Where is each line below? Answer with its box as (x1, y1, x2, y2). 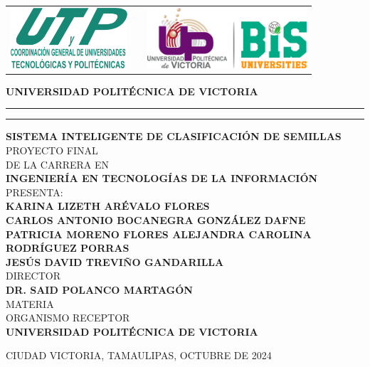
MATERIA (6, 296, 54, 311)
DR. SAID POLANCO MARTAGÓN (6, 282, 193, 297)
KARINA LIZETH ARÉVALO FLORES (6, 198, 210, 213)
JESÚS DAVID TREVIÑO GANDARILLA (6, 254, 224, 269)
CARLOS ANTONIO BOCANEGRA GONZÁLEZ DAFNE (6, 213, 306, 228)
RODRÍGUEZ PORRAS (6, 240, 129, 255)
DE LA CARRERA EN (6, 156, 110, 171)
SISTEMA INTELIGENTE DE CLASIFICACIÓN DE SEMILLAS (6, 129, 342, 144)
